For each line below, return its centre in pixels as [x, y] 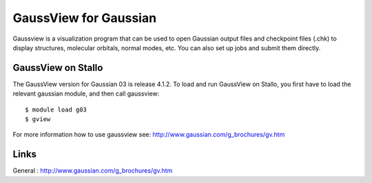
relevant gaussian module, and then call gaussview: [86, 94]
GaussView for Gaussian [85, 18]
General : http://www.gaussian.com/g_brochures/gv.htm [93, 171]
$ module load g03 [56, 109]
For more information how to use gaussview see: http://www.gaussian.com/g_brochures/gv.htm [149, 135]
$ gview [38, 119]
